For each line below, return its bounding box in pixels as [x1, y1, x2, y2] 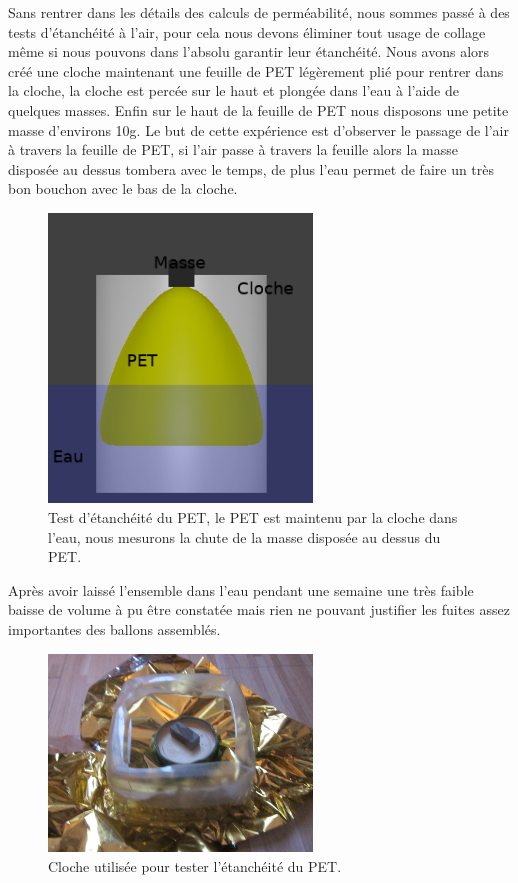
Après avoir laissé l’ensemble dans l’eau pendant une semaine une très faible [8, 579, 474, 600]
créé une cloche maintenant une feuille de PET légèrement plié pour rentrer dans [8, 60, 504, 81]
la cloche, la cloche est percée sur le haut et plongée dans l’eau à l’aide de [8, 80, 459, 101]
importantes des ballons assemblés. [8, 618, 221, 639]
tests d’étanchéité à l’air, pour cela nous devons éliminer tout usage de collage [8, 21, 486, 42]
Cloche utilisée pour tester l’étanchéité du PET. [48, 855, 342, 876]
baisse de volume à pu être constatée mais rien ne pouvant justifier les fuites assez [8, 599, 511, 620]
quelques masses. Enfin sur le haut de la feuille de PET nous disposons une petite [8, 99, 509, 120]
